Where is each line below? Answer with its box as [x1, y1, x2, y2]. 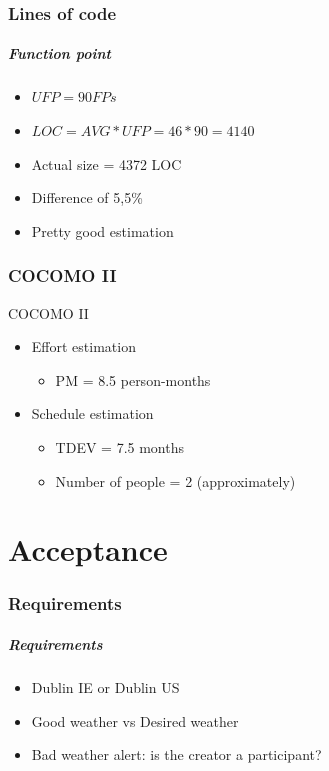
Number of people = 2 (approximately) [55, 470, 296, 491]
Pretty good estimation [31, 220, 174, 241]
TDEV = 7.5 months [55, 436, 185, 457]
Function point [8, 43, 111, 64]
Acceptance [8, 529, 168, 570]
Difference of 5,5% [31, 187, 143, 208]
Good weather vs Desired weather [31, 710, 239, 731]
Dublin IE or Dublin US [31, 676, 180, 697]
